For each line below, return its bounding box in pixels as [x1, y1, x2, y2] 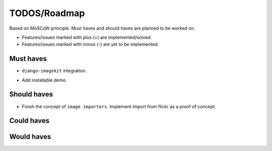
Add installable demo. [22, 77, 67, 83]
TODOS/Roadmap [9, 8, 85, 19]
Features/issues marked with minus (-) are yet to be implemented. [22, 41, 159, 47]
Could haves [9, 116, 50, 125]
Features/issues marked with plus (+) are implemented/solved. [22, 34, 152, 40]
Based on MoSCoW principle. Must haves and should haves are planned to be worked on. [9, 25, 195, 31]
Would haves [9, 132, 51, 141]
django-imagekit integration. [22, 68, 87, 74]
